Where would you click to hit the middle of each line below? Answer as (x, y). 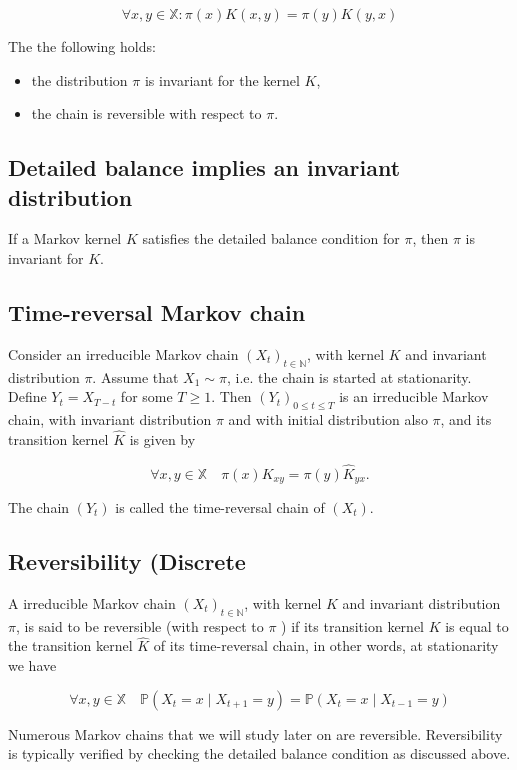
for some (146, 396)
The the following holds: (82, 46)
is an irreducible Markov (414, 396)
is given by (162, 438)
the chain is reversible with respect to (146, 113)
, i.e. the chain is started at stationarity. (349, 376)
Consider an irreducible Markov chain (123, 353)
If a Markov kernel (65, 238)
